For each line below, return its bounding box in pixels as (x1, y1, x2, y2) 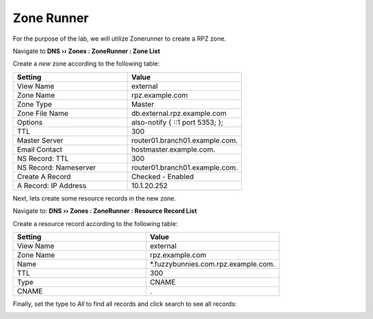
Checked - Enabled (131, 172, 194, 181)
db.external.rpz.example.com (131, 108, 227, 118)
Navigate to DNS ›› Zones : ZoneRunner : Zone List (12, 47, 160, 55)
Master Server (17, 135, 64, 145)
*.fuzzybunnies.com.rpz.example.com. (149, 259, 276, 269)
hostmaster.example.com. (131, 145, 216, 154)
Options (17, 117, 43, 127)
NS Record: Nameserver (17, 163, 96, 172)
